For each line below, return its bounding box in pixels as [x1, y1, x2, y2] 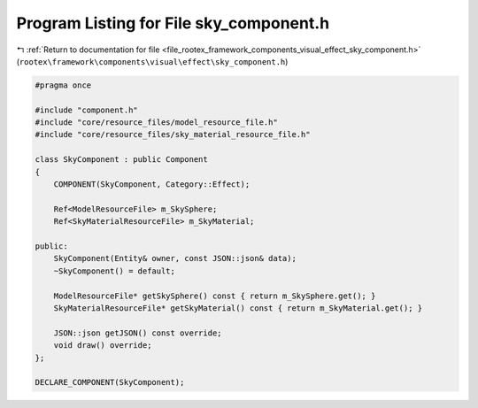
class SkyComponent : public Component [35, 155, 208, 165]
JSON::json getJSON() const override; [53, 327, 222, 338]
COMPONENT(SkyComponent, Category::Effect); [53, 180, 251, 189]
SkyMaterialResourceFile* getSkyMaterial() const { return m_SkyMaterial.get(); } [53, 303, 423, 313]
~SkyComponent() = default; [53, 266, 176, 276]
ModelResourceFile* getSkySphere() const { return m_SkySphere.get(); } [53, 290, 376, 301]
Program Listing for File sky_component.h [16, 13, 330, 33]
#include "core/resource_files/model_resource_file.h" [35, 118, 278, 127]
